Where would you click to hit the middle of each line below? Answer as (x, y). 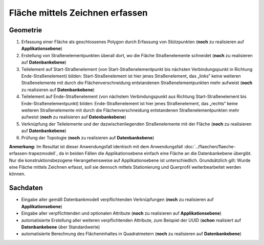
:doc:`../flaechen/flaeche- (210, 146)
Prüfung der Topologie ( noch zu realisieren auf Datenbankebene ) (88, 137)
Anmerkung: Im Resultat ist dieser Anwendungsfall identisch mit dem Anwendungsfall (96, 146)
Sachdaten (26, 188)
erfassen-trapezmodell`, (33, 154)
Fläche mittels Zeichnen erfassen (78, 13)
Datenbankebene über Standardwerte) (61, 227)
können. (17, 174)
